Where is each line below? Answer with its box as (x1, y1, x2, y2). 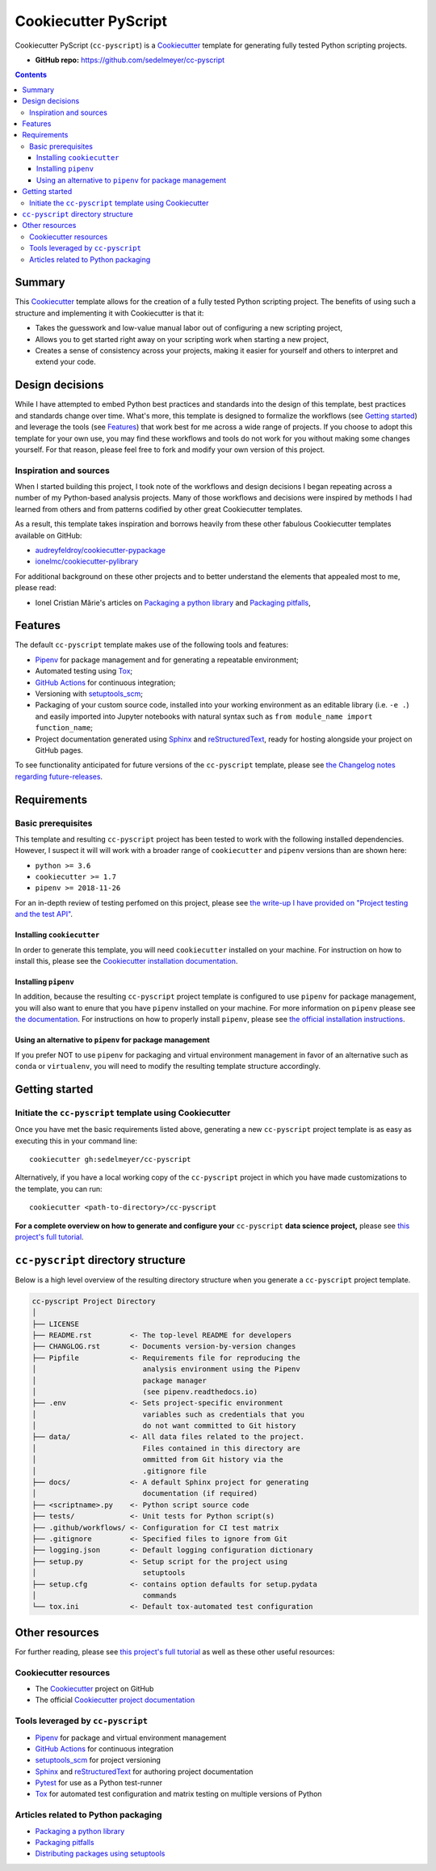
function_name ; (35, 723, 93, 733)
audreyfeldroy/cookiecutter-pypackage (35, 546, 166, 555)
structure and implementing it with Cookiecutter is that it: (15, 308, 204, 318)
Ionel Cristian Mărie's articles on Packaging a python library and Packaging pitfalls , (35, 598, 311, 607)
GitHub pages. (35, 745, 84, 755)
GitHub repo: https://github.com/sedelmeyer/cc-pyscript (35, 55, 225, 65)
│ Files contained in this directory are (31, 1443, 300, 1453)
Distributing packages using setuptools (35, 1848, 166, 1859)
